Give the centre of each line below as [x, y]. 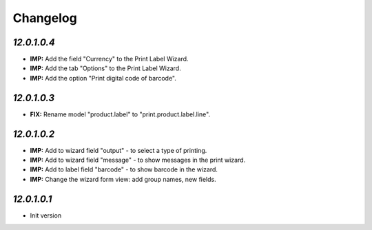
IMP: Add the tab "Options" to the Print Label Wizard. [106, 68]
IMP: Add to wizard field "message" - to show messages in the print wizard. [138, 160]
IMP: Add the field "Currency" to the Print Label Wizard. [109, 59]
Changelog [45, 18]
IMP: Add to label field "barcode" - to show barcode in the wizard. [124, 169]
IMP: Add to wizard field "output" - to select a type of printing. [118, 150]
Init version [46, 215]
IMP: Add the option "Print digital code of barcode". [103, 78]
